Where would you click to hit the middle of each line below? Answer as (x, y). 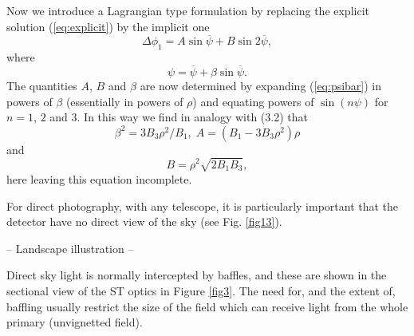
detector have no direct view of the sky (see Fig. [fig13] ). (144, 221)
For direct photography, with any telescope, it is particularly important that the (203, 206)
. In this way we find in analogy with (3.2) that (192, 117)
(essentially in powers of (124, 101)
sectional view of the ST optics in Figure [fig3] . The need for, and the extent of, (201, 290)
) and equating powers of (253, 101)
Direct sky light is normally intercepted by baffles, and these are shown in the (197, 275)
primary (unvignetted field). (75, 322)
